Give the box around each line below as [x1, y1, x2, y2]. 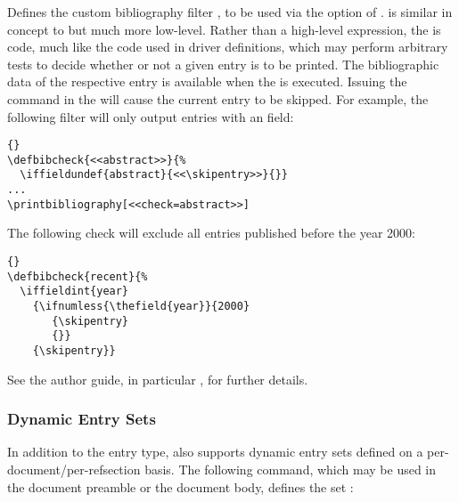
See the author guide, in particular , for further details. [7, 369, 308, 388]
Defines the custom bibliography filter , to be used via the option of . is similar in [7, 3, 453, 20]
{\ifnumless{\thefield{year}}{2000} [32, 300, 250, 312]
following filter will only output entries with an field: [7, 107, 294, 125]
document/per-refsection [7, 460, 141, 479]
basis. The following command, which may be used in [144, 460, 437, 479]
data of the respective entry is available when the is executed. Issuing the [7, 72, 407, 91]
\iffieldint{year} [20, 285, 129, 298]
